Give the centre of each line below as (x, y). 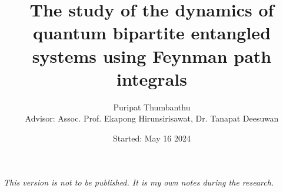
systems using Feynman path (152, 55)
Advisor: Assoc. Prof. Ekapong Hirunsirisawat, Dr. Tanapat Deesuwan (152, 118)
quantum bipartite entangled (152, 33)
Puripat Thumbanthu (152, 107)
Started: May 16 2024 (152, 138)
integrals (152, 78)
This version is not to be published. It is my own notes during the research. (139, 182)
